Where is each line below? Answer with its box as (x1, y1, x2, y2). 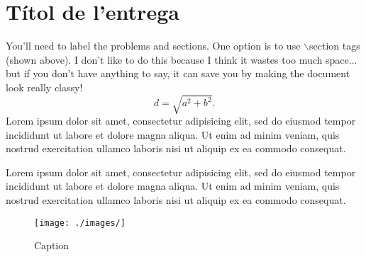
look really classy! (6, 79, 83, 94)
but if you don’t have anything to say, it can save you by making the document (6, 66, 350, 81)
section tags (309, 38, 360, 53)
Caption (34, 238, 70, 253)
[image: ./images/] (34, 217, 126, 228)
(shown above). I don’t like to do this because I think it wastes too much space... (6, 52, 357, 67)
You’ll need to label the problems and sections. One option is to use (6, 38, 301, 53)
